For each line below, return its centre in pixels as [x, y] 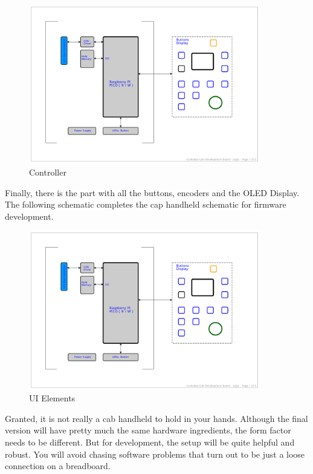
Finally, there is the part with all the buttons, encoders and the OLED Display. [152, 192]
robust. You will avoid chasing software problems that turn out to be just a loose [155, 454]
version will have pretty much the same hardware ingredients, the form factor [148, 430]
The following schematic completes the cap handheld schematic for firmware [146, 204]
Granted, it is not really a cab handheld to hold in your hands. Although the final [156, 418]
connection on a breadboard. [58, 466]
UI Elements [52, 398]
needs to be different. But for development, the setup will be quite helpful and [150, 442]
